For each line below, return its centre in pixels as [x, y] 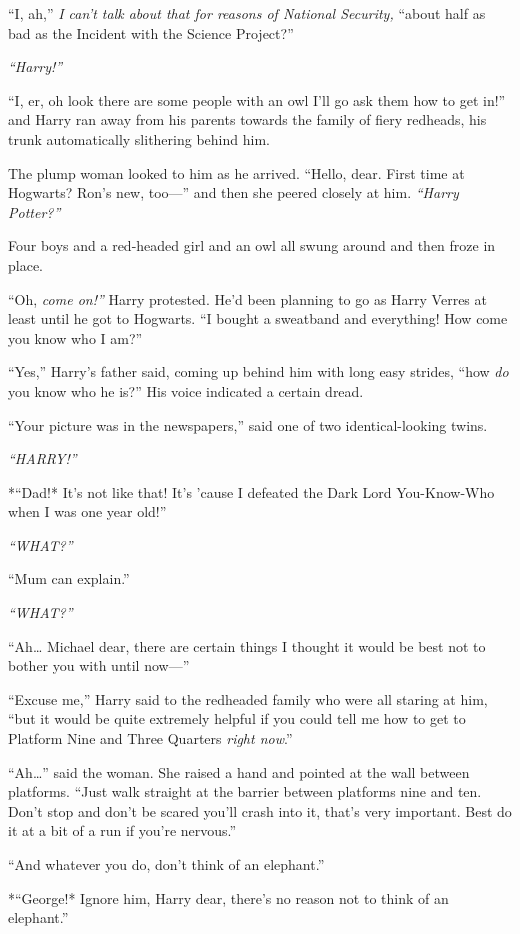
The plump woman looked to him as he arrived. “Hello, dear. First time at [236, 172]
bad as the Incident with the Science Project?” [151, 32]
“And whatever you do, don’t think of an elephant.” [166, 864]
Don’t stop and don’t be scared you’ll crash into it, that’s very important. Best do [260, 810]
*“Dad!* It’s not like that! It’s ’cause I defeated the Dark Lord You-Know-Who [251, 491]
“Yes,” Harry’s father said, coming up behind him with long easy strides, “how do [258, 371]
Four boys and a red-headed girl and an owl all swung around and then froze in [252, 245]
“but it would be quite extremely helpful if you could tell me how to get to [237, 718]
